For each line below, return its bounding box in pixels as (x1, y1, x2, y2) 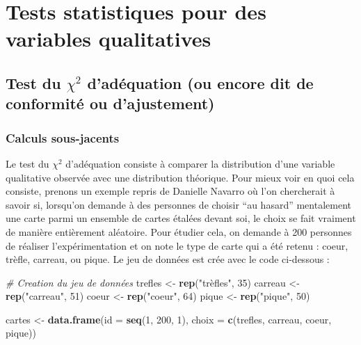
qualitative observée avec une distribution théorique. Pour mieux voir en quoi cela (6, 170, 355, 184)
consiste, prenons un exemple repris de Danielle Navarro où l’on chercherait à (6, 184, 335, 198)
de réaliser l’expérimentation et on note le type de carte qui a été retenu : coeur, (6, 238, 348, 252)
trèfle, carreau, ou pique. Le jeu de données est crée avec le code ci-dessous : (6, 252, 330, 266)
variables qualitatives (6, 24, 211, 53)
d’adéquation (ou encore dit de (87, 72, 314, 93)
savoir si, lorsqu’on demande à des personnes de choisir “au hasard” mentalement (6, 197, 351, 211)
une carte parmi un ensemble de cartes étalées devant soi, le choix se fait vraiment (6, 211, 356, 225)
